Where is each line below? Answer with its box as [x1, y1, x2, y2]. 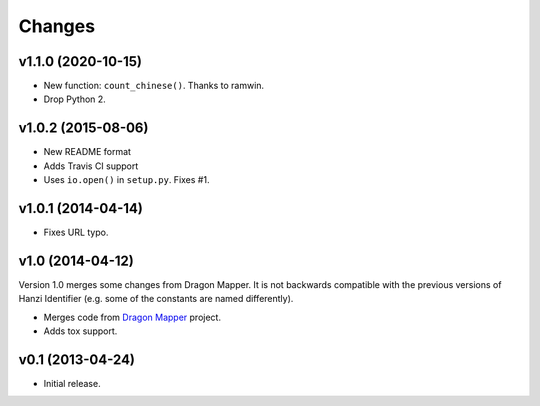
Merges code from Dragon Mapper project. [43, 311, 222, 323]
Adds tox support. [43, 325, 118, 337]
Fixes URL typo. [43, 226, 109, 239]
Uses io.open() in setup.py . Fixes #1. [43, 174, 210, 186]
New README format [43, 146, 132, 158]
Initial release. [43, 378, 101, 390]
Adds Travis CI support [43, 160, 139, 172]
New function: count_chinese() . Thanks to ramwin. [43, 80, 265, 92]
